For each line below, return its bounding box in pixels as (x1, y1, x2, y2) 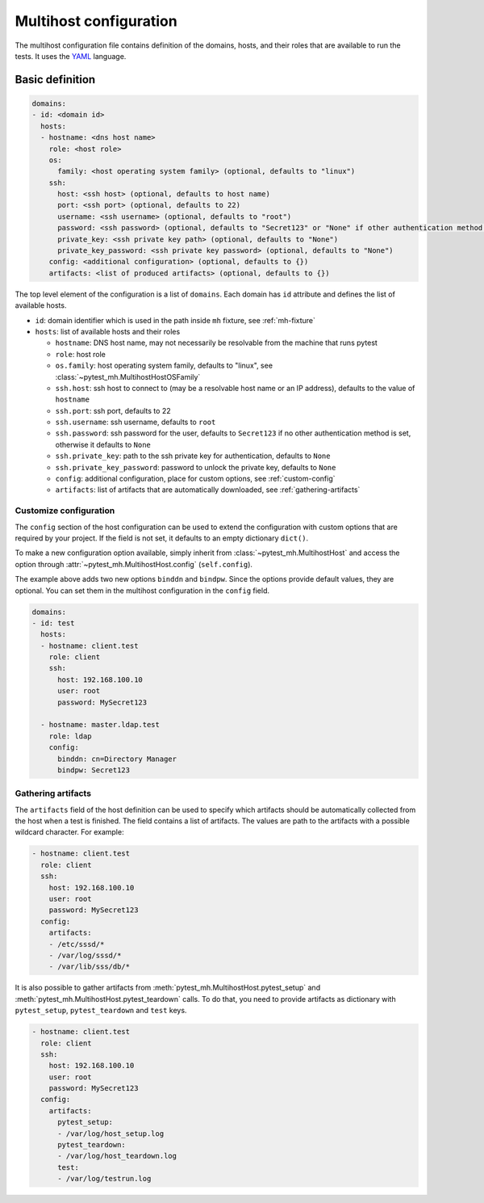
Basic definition (15, 73, 96, 86)
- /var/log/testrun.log (57, 1174, 152, 1184)
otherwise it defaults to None (55, 440, 151, 449)
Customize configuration (15, 505, 115, 516)
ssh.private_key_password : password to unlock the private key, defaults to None (55, 462, 336, 472)
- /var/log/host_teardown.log (57, 1151, 177, 1161)
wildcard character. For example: (15, 827, 124, 837)
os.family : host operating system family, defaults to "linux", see (55, 360, 273, 371)
